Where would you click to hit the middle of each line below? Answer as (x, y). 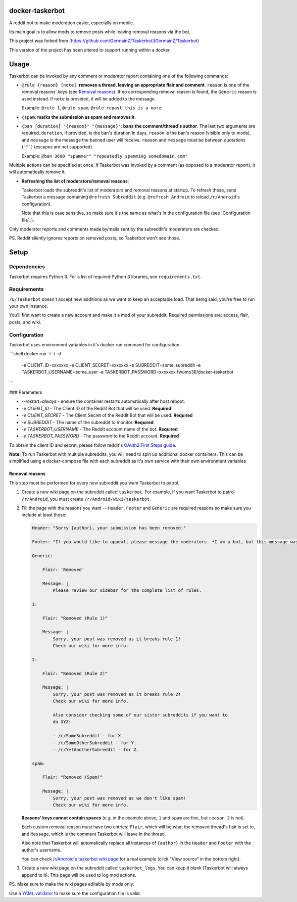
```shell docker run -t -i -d (35, 354)
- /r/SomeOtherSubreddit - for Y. (95, 743)
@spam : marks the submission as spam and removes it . (79, 117)
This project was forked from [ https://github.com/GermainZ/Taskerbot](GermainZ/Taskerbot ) (104, 41)
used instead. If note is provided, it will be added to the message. (89, 98)
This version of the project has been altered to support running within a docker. (90, 50)
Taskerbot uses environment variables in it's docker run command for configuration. (95, 345)
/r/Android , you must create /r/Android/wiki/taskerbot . (86, 499)
